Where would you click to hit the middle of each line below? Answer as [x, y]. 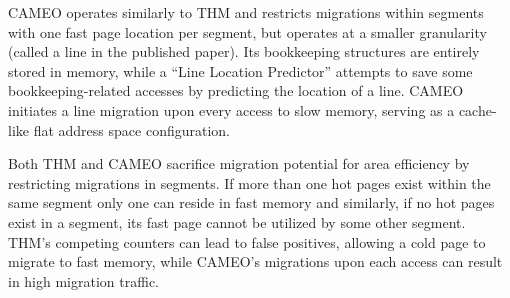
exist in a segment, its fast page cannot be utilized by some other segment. [237, 221]
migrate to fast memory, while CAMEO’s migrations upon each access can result [255, 261]
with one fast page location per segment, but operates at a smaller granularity [247, 31]
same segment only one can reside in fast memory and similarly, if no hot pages [251, 202]
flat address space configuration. [131, 129]
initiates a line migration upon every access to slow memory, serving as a [231, 109]
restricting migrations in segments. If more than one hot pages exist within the [249, 182]
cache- [477, 109]
